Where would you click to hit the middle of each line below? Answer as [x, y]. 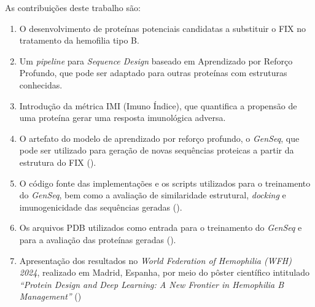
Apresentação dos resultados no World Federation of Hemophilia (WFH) [155, 260]
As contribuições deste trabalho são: [73, 7]
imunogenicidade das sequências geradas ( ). [101, 207]
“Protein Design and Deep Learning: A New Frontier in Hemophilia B [152, 284]
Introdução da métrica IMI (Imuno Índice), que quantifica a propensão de [158, 105]
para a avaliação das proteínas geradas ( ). [98, 239]
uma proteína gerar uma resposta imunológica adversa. [122, 118]
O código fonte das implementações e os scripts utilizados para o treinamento [165, 183]
